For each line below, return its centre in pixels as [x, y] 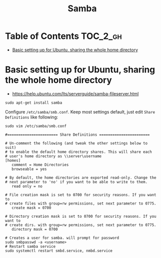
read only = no [27, 186]
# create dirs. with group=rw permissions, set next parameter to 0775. [81, 225]
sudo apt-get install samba [34, 103]
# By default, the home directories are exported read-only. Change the [81, 177]
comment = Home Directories [40, 165]
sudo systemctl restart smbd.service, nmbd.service [59, 251]
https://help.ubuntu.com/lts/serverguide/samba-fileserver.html [75, 93]
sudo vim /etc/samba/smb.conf [36, 126]
